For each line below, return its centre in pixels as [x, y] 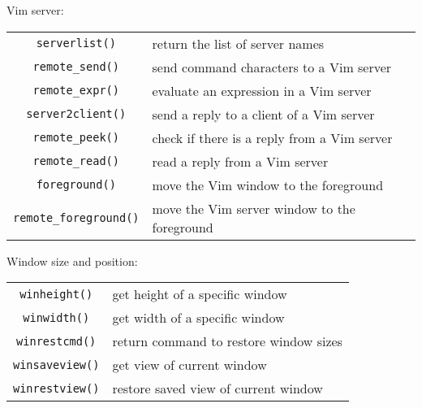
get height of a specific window [200, 294]
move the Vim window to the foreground [268, 184]
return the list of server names [238, 43]
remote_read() [76, 161]
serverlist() [76, 43]
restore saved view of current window [217, 388]
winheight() [56, 294]
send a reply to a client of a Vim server [263, 114]
